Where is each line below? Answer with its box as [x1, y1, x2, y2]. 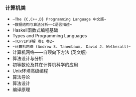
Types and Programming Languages [12, 33, 87, 39]
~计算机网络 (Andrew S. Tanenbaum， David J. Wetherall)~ [12, 44, 131, 49]
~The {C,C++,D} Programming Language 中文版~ [12, 17, 107, 22]
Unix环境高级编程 [12, 68, 48, 74]
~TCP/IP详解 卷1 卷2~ [12, 39, 55, 44]
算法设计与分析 [12, 56, 43, 62]
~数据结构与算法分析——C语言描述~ [12, 22, 72, 27]
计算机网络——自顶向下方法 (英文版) [12, 49, 87, 55]
